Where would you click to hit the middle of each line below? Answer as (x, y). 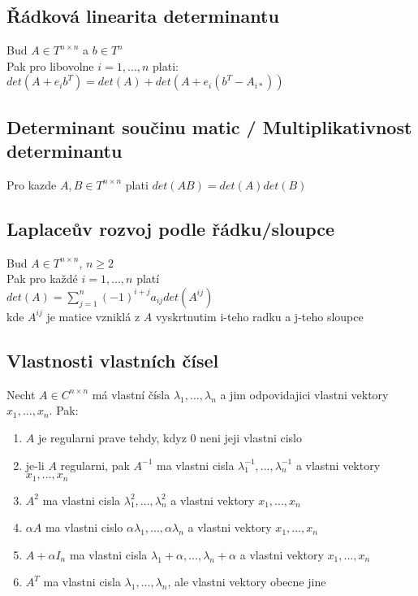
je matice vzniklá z (93, 316)
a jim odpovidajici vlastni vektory (304, 394)
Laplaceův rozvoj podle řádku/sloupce (171, 228)
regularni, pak (95, 465)
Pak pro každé (42, 278)
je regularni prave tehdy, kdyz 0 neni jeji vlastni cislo (170, 437)
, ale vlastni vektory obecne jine (247, 582)
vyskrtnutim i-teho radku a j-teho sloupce (259, 316)
